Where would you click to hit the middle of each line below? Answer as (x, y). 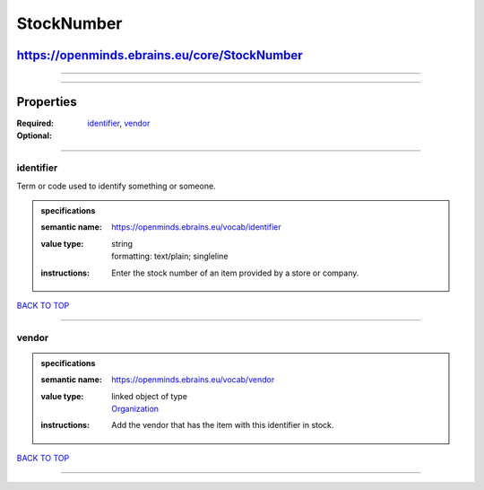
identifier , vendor (119, 123)
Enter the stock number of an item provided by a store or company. (235, 273)
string (122, 243)
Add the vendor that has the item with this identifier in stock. (223, 425)
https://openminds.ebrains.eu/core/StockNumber (160, 55)
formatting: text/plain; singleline (170, 257)
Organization (135, 409)
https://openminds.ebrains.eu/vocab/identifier (196, 227)
